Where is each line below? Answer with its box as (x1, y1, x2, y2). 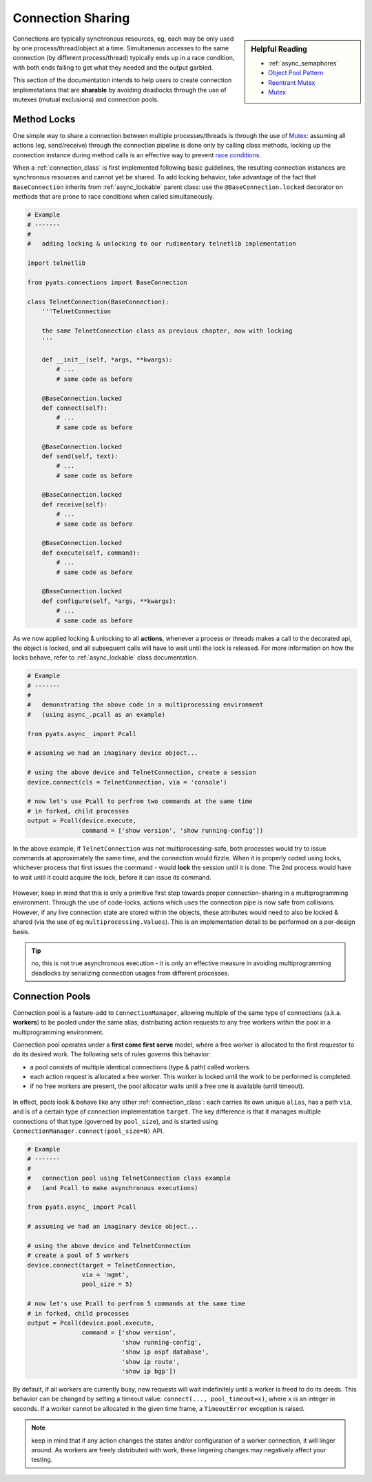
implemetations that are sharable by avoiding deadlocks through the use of (12, 86, 227, 94)
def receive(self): (41, 500, 108, 508)
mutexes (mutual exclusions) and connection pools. (12, 95, 159, 103)
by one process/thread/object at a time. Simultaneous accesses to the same (12, 43, 229, 52)
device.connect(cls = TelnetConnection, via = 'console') (27, 778, 227, 786)
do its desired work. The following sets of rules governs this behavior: (12, 1050, 211, 1058)
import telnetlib (27, 259, 86, 267)
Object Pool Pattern (268, 69, 324, 77)
